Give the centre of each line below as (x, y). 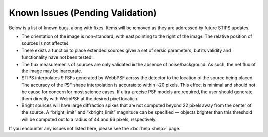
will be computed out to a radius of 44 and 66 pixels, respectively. (89, 119)
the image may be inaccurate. (52, 71)
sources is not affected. (46, 43)
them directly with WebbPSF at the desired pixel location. (80, 99)
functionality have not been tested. (57, 57)
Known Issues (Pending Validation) (83, 13)
